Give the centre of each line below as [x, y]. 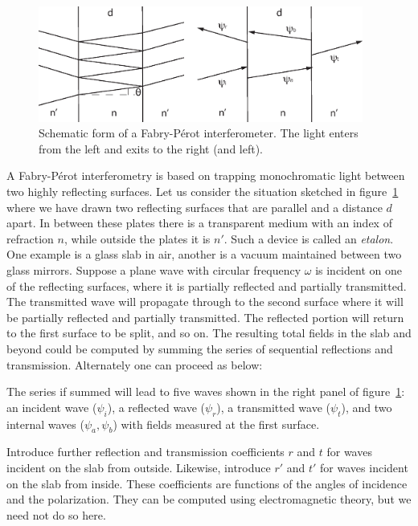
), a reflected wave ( [156, 407]
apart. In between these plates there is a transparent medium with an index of [199, 223]
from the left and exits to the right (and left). [151, 148]
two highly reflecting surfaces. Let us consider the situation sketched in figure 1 [203, 192]
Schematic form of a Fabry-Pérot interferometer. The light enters [199, 133]
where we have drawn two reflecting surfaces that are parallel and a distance [195, 207]
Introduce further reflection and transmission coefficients [145, 452]
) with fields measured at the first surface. [216, 424]
